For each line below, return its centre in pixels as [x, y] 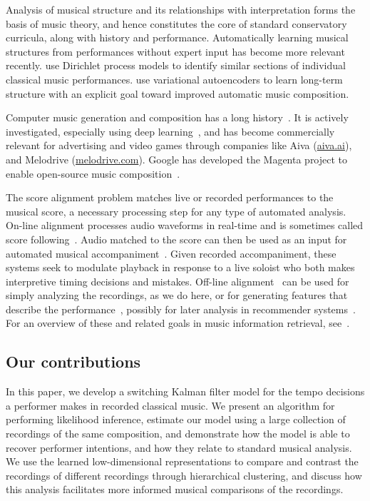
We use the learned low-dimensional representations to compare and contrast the [182, 461]
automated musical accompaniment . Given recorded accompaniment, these [171, 253]
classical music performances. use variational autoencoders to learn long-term [174, 79]
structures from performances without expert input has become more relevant [175, 51]
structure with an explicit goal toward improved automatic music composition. [178, 93]
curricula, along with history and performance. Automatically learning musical [177, 37]
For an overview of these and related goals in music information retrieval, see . [178, 323]
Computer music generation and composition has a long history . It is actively [177, 117]
